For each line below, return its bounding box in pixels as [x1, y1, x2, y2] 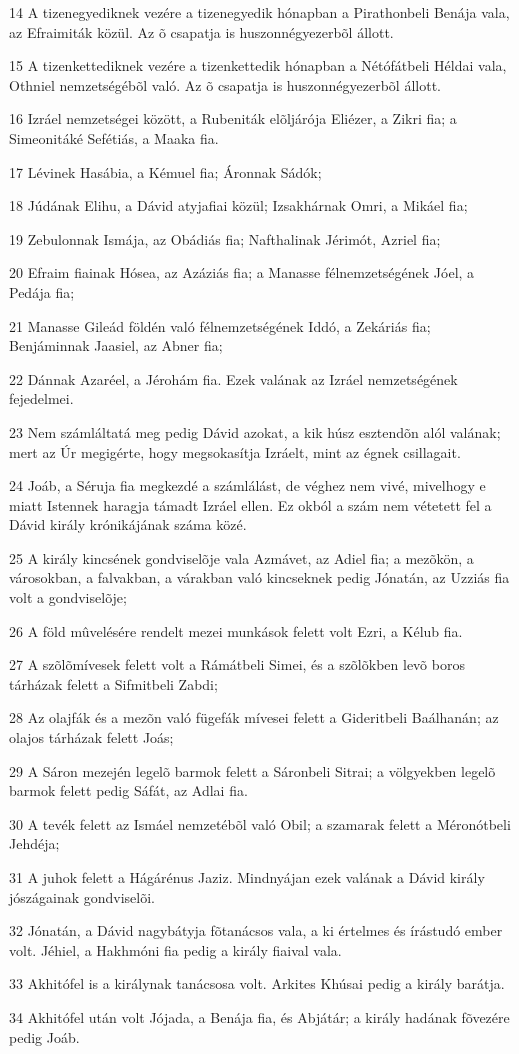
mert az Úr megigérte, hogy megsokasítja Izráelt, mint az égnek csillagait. [9, 441, 461, 462]
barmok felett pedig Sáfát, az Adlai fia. [9, 780, 248, 801]
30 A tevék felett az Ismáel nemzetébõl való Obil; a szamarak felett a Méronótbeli [9, 813, 511, 834]
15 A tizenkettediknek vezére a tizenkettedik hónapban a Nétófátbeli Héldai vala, [9, 55, 507, 76]
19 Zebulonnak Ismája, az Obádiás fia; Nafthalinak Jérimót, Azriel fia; [9, 228, 441, 249]
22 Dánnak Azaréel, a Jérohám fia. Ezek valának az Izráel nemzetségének [9, 368, 458, 389]
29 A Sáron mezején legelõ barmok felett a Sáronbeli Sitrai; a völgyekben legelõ [9, 760, 496, 781]
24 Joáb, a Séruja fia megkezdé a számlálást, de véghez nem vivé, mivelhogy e [9, 475, 486, 496]
